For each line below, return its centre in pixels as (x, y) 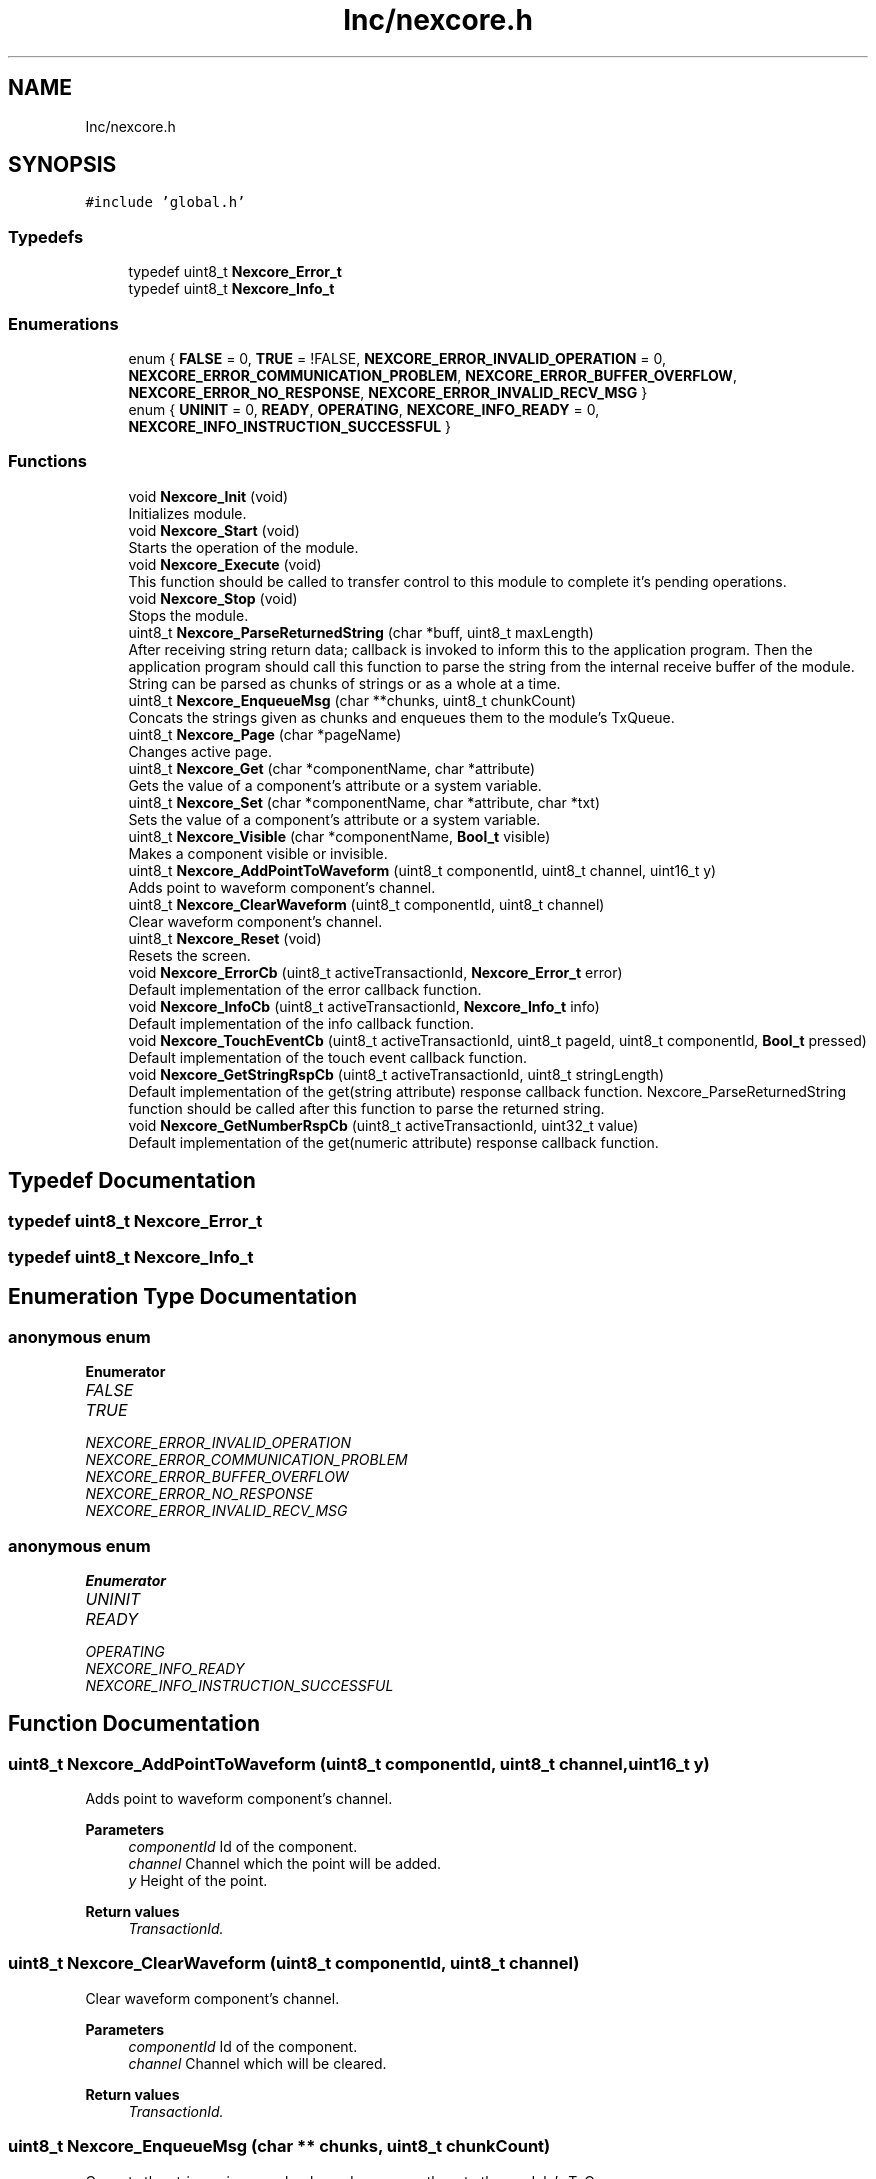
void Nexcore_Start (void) (214, 530)
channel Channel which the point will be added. (285, 1864)
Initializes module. (187, 513)
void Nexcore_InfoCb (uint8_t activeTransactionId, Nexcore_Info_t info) (364, 1006)
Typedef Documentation (132, 1181)
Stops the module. (188, 615)
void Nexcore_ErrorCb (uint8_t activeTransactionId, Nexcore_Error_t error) (375, 972)
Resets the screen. (189, 955)
